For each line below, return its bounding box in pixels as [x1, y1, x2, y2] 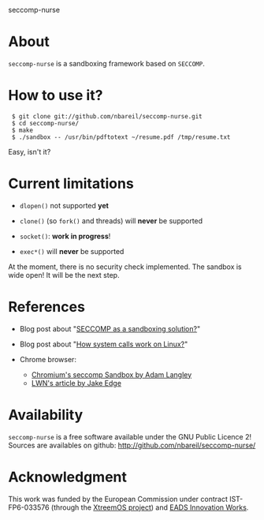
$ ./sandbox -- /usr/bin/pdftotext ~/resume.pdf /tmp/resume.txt [11, 133, 231, 141]
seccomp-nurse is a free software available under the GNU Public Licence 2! [8, 432, 252, 441]
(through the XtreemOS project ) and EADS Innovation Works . [50, 503, 249, 512]
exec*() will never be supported [19, 246, 125, 256]
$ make [11, 126, 34, 134]
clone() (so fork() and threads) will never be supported [19, 215, 203, 226]
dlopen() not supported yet [19, 200, 109, 210]
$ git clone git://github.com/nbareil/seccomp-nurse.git [11, 112, 203, 120]
